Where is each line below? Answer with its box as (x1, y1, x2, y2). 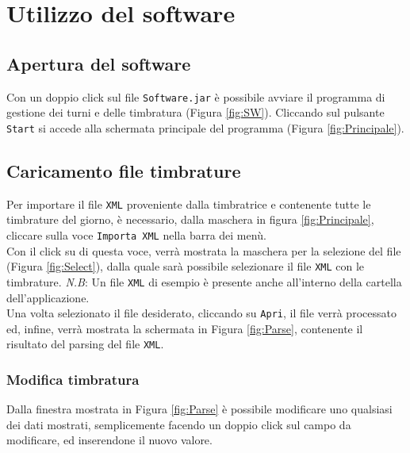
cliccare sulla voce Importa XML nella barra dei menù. (6, 226, 266, 243)
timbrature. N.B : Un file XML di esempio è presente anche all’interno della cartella (6, 273, 402, 290)
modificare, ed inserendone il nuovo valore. (6, 432, 213, 448)
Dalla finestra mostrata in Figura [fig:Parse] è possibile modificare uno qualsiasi (6, 401, 393, 417)
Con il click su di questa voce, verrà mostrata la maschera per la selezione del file (6, 242, 401, 259)
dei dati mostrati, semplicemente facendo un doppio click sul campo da (6, 416, 351, 432)
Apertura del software (6, 51, 191, 75)
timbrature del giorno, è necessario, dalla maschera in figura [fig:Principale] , (6, 211, 374, 228)
